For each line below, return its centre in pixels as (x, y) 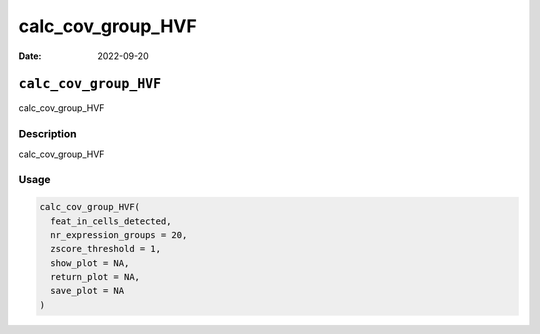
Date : (30, 56)
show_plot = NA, (90, 263)
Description (47, 134)
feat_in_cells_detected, (111, 221)
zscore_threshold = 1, (106, 249)
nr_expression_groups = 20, (119, 234)
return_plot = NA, (95, 277)
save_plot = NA (87, 291)
